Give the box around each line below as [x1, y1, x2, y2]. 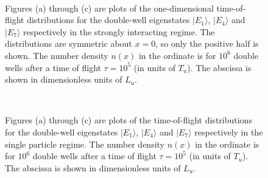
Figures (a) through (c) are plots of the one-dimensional [5, 1, 214, 14]
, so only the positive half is [155, 37, 259, 50]
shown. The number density [5, 49, 108, 61]
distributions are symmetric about [5, 37, 132, 50]
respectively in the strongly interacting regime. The [23, 25, 215, 38]
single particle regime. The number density [5, 137, 164, 150]
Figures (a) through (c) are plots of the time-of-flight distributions [5, 114, 252, 126]
